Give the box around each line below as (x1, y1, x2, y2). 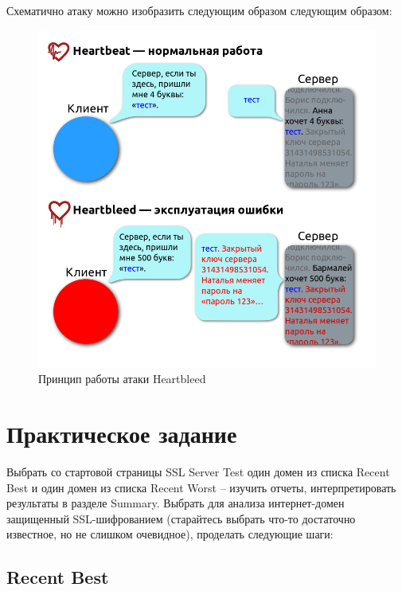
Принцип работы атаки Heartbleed (38, 370, 206, 387)
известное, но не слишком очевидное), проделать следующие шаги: (6, 526, 334, 542)
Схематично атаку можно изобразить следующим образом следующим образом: (6, 2, 392, 18)
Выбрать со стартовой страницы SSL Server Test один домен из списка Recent (6, 463, 390, 479)
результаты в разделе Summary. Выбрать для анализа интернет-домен (6, 495, 345, 511)
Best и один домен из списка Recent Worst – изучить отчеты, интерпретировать (6, 479, 396, 495)
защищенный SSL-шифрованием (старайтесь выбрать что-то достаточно (6, 510, 356, 526)
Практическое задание (6, 417, 237, 449)
